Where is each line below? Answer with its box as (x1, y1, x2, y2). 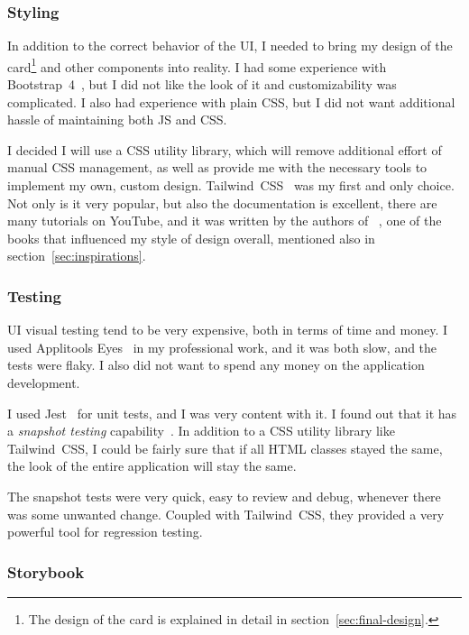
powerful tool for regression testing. (7, 522, 203, 541)
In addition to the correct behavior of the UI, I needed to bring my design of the (7, 36, 453, 55)
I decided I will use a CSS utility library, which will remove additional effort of (7, 140, 442, 159)
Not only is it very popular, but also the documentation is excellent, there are (7, 193, 437, 212)
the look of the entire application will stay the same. (7, 456, 297, 475)
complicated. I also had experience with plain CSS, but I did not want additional (7, 92, 455, 111)
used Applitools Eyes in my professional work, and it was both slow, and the (7, 337, 437, 356)
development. (7, 373, 80, 391)
